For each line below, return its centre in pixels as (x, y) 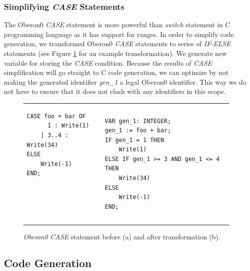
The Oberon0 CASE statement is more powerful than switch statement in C (117, 25)
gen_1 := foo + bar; (138, 131)
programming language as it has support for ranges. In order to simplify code (119, 34)
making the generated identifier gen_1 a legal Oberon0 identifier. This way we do (125, 81)
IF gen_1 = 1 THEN (134, 140)
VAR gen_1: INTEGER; (138, 121)
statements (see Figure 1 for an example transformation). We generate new (116, 53)
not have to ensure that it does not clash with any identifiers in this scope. (115, 91)
